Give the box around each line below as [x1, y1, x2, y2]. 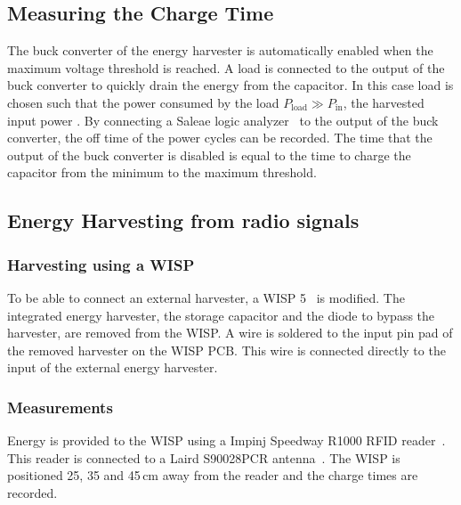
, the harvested [343, 93, 425, 111]
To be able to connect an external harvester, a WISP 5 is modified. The [7, 288, 405, 306]
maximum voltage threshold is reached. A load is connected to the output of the [7, 58, 445, 77]
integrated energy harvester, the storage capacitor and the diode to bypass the [7, 305, 435, 324]
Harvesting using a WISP [7, 253, 195, 275]
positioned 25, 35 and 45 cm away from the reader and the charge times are [7, 466, 418, 485]
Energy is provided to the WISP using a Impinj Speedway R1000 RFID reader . [7, 431, 446, 450]
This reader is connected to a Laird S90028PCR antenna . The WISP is [7, 448, 400, 467]
